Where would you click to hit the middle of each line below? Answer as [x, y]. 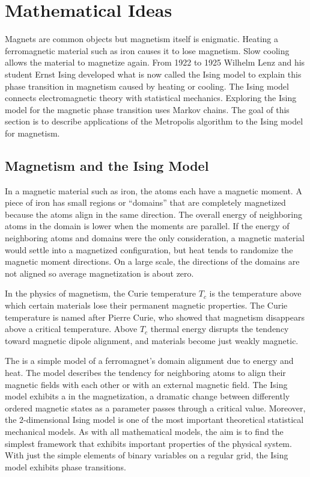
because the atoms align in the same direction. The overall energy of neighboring [154, 214]
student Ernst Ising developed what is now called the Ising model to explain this [153, 74]
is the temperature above [255, 293]
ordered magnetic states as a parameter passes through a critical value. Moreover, [155, 408]
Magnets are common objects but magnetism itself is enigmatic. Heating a [141, 39]
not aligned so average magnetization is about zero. [99, 273]
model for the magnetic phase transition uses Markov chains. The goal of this [147, 109]
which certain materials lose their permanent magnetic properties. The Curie [146, 305]
